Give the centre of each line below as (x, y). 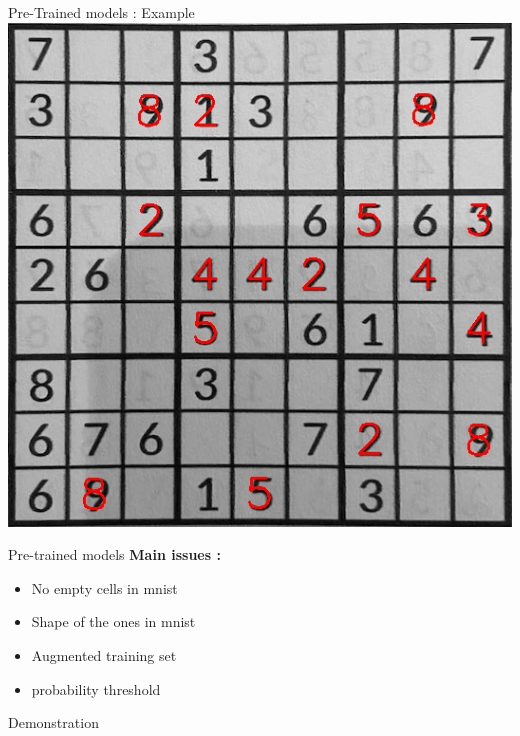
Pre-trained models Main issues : (114, 554)
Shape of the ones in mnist (113, 621)
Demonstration (53, 722)
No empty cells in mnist (104, 587)
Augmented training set (104, 654)
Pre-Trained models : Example (101, 12)
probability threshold (96, 688)
